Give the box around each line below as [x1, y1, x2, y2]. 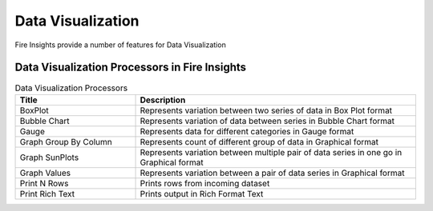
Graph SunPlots [19, 152, 79, 163]
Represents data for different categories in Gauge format [140, 125, 354, 137]
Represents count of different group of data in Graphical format [140, 136, 378, 147]
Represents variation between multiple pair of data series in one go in [140, 146, 403, 157]
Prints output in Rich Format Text [140, 188, 264, 199]
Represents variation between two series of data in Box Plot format [140, 105, 393, 116]
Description [140, 94, 186, 105]
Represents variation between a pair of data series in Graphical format [140, 167, 405, 178]
